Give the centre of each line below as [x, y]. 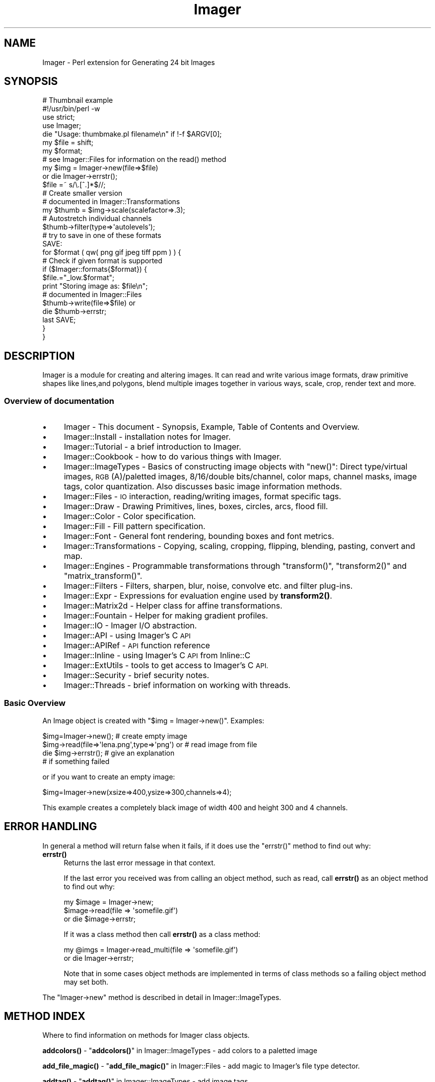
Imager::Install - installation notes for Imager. [147, 437]
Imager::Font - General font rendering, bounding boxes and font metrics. [199, 536]
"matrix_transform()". [103, 576]
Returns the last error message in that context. [140, 862]
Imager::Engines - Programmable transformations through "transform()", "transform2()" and [235, 566]
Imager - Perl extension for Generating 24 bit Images [129, 62]
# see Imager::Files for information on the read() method [134, 159]
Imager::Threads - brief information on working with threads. [177, 685]
